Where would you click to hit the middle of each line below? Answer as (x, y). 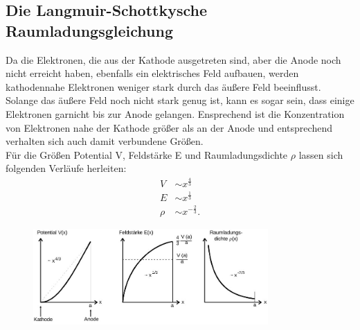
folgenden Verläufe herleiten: (66, 168)
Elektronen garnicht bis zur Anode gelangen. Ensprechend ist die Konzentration (175, 113)
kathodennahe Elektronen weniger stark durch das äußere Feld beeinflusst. (163, 86)
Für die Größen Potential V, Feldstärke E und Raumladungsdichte (147, 154)
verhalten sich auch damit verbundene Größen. (105, 141)
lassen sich (321, 154)
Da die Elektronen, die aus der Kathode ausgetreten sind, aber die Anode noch (173, 59)
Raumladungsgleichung (89, 30)
